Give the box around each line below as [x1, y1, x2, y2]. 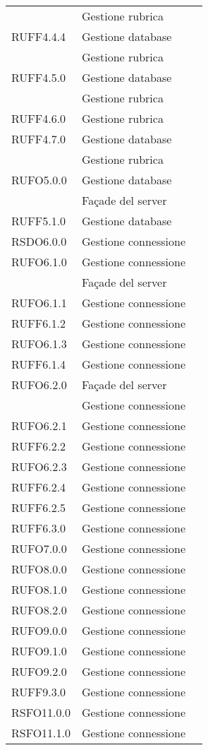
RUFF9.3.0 [11, 684, 66, 700]
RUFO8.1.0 [11, 581, 67, 597]
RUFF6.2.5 [11, 499, 66, 516]
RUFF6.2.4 [11, 479, 66, 495]
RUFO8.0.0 [11, 561, 67, 577]
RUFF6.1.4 [11, 356, 66, 372]
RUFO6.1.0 [11, 254, 67, 270]
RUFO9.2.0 [11, 663, 67, 679]
